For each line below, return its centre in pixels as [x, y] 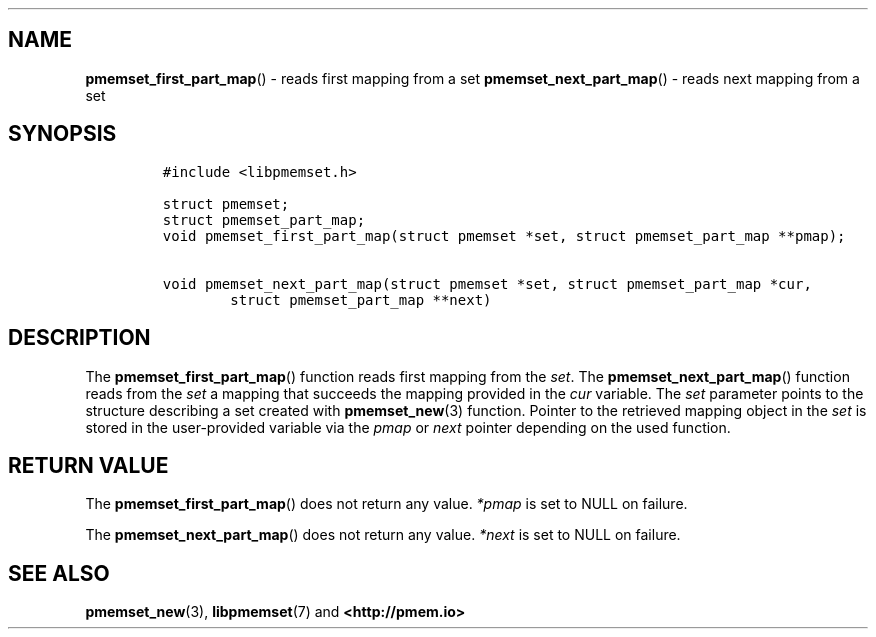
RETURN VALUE [88, 465]
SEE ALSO [59, 573]
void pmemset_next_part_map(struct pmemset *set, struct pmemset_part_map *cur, [487, 283]
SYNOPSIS [62, 134]
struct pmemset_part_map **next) [361, 299]
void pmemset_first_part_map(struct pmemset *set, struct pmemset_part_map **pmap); [504, 235]
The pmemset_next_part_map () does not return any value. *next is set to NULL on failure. [383, 535]
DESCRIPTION [79, 338]
